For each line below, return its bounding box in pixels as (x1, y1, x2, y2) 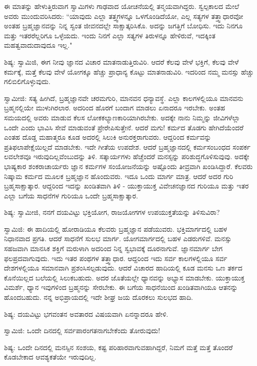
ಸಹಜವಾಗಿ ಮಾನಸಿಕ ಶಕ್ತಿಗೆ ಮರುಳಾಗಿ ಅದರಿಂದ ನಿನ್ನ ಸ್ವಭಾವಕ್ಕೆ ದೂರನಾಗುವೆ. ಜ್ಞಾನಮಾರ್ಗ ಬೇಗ (4, 243, 223, 254)
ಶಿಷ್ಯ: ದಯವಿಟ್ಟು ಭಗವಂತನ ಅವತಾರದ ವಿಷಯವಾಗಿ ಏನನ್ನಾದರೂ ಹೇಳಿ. (4, 308, 168, 319)
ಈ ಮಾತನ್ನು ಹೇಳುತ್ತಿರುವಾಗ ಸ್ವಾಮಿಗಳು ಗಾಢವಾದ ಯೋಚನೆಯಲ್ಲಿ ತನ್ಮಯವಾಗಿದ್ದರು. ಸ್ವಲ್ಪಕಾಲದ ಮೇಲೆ (4, 1, 239, 11)
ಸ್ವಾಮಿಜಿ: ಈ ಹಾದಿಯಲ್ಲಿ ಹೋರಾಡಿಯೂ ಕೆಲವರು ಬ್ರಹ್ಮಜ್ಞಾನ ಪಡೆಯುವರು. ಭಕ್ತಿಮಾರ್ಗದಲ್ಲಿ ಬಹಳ (4, 223, 227, 234)
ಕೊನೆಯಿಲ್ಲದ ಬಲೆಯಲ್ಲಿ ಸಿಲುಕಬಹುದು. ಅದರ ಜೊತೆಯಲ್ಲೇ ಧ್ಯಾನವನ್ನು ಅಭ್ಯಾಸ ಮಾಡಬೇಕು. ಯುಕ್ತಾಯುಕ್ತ (4, 272, 245, 282)
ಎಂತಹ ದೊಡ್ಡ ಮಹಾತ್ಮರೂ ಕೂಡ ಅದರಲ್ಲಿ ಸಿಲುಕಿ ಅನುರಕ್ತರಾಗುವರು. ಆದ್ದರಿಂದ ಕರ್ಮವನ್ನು (4, 132, 211, 142)
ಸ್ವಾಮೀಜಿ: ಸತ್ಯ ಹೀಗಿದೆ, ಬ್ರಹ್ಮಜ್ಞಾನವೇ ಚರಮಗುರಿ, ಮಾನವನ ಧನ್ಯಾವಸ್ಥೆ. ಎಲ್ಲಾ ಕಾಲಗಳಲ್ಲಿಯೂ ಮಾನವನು (4, 92, 244, 103)
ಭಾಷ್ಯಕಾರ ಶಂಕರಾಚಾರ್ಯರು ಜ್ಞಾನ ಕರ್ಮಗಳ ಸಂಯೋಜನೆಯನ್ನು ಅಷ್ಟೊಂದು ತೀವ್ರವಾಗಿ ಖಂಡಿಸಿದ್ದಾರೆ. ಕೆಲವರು (4, 161, 253, 171)
